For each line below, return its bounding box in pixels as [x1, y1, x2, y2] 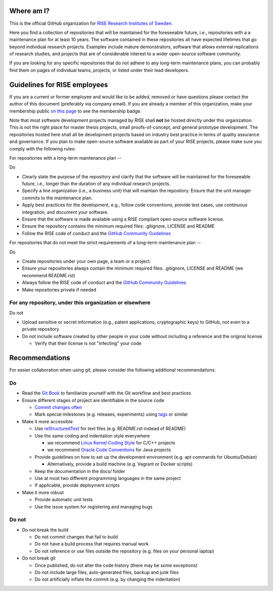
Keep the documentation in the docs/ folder [34, 468, 126, 474]
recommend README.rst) [22, 272, 75, 278]
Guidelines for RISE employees [9, 80, 108, 89]
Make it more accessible [22, 418, 73, 424]
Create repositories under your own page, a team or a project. [22, 258, 151, 264]
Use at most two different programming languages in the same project [34, 475, 181, 481]
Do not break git [22, 555, 56, 561]
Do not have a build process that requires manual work [34, 541, 149, 547]
